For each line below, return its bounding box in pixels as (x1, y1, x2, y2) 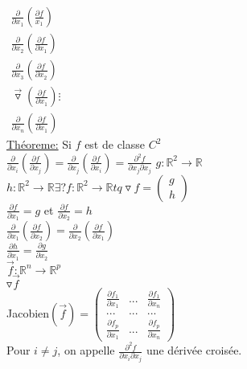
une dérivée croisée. (146, 342, 242, 359)
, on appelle (57, 342, 115, 359)
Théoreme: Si (6, 136, 72, 153)
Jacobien (6, 304, 50, 321)
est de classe (84, 136, 145, 153)
